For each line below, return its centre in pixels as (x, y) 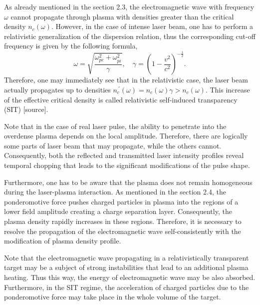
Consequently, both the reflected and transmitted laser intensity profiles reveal (124, 155)
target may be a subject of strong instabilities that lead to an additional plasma (126, 267)
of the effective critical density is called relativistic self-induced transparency (121, 99)
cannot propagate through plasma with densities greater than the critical (122, 16)
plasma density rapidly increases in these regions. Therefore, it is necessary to (123, 221)
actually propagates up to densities (57, 89)
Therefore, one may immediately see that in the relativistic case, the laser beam (126, 80)
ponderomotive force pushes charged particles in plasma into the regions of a (121, 201)
